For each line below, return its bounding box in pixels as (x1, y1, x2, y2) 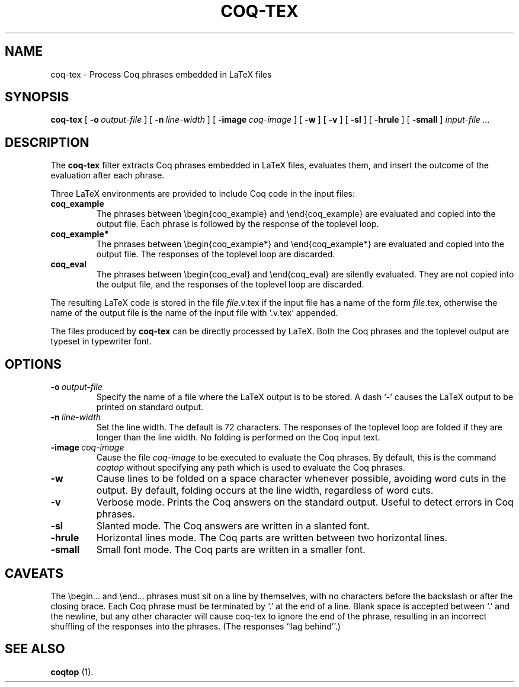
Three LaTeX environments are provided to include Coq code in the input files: (50, 188, 355, 199)
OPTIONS (5, 356, 62, 372)
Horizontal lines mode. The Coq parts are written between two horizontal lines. (96, 532, 448, 544)
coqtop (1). (50, 666, 94, 677)
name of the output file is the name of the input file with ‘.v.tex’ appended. (50, 308, 338, 318)
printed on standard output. (96, 402, 204, 413)
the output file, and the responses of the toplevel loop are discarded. (96, 279, 364, 290)
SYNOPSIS (5, 90, 69, 105)
